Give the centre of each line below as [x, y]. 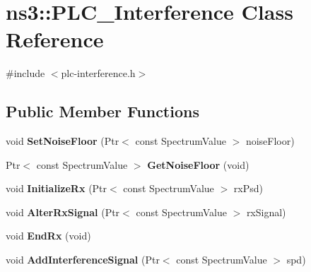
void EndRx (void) [48, 236]
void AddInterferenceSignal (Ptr [83, 260]
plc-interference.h [98, 73]
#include [25, 73]
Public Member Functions [102, 111]
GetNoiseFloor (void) [198, 164]
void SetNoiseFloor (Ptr [63, 141]
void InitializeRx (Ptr [57, 188]
